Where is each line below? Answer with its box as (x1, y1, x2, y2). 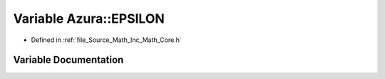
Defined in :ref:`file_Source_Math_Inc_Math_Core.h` (31, 36, 182, 44)
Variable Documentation (13, 54, 124, 66)
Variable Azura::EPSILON (13, 11, 165, 26)
